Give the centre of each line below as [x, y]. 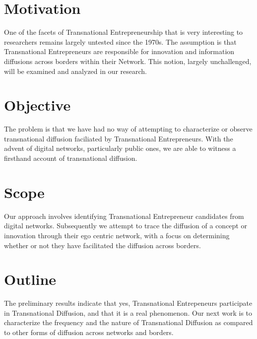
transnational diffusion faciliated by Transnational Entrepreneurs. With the [119, 138]
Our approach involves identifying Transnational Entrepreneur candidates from [124, 216]
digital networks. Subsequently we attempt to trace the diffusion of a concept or [126, 226]
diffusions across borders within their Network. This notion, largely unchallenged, [128, 61]
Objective [37, 105]
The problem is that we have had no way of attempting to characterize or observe [128, 129]
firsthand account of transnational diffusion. [71, 158]
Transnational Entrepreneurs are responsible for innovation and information [119, 51]
